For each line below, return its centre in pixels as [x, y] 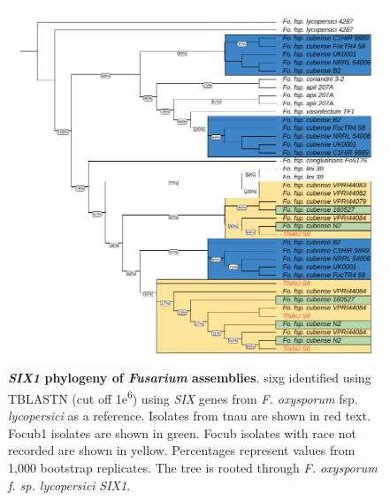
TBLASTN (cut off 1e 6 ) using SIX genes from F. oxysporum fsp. [183, 397]
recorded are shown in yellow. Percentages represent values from [182, 450]
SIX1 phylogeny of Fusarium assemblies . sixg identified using [190, 378]
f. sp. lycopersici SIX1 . [69, 485]
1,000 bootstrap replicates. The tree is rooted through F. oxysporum [193, 467]
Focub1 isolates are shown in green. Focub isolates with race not [183, 432]
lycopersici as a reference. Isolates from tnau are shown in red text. [189, 416]
